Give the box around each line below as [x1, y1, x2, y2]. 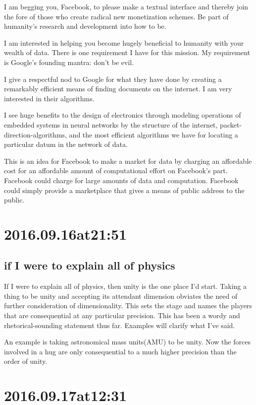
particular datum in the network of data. [4, 139, 128, 149]
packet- [220, 119, 242, 130]
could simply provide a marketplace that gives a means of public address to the [4, 185, 245, 195]
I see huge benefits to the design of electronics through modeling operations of [4, 110, 241, 120]
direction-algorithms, [4, 129, 67, 139]
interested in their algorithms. [4, 93, 95, 103]
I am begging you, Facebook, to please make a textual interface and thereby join [4, 1, 249, 11]
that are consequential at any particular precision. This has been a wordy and [4, 310, 240, 321]
